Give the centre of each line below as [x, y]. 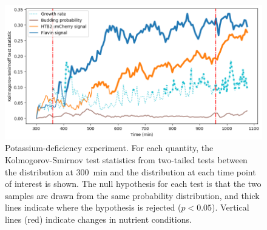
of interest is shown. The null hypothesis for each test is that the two [133, 184]
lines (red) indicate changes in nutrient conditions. [98, 219]
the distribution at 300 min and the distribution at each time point [130, 171]
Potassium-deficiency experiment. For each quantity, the [109, 148]
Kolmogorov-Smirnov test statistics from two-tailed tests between [126, 160]
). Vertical [231, 207]
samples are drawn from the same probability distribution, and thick [132, 195]
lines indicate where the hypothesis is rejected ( [93, 207]
